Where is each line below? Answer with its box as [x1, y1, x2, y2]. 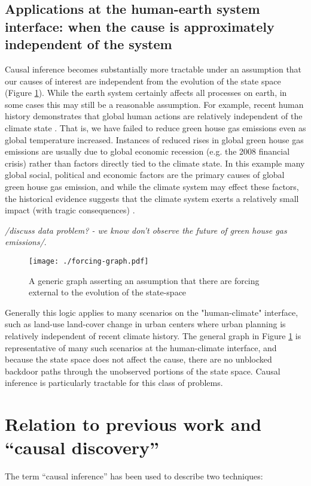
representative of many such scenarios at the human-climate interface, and [5, 341, 277, 354]
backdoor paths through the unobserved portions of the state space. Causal [5, 364, 280, 377]
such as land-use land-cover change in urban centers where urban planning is [5, 318, 286, 330]
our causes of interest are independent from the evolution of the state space [5, 74, 281, 87]
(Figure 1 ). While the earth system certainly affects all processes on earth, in [5, 86, 287, 99]
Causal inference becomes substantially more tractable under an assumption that [5, 62, 302, 75]
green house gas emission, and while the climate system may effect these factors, [5, 180, 299, 192]
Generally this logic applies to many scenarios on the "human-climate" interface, [5, 306, 298, 318]
